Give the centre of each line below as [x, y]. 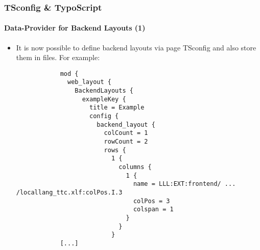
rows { [115, 150]
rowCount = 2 [126, 142]
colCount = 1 [126, 133]
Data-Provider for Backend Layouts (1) [75, 28]
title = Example [117, 108]
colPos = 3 [151, 201]
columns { [135, 167]
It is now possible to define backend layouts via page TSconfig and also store [136, 47]
